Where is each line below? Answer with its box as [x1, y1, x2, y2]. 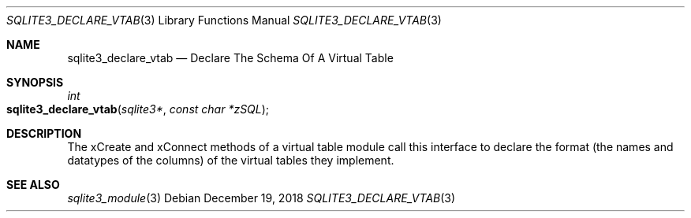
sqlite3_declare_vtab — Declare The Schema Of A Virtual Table [67, 51, 394, 65]
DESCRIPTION [6, 127, 82, 140]
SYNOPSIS [6, 76, 64, 89]
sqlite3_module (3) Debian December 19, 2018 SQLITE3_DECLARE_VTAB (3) [67, 191, 456, 205]
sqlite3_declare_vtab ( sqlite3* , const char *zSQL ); [6, 102, 270, 116]
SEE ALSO [6, 178, 60, 191]
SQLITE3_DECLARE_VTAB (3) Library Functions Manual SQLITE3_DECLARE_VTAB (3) [6, 13, 442, 27]
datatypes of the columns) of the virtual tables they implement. [67, 153, 394, 167]
